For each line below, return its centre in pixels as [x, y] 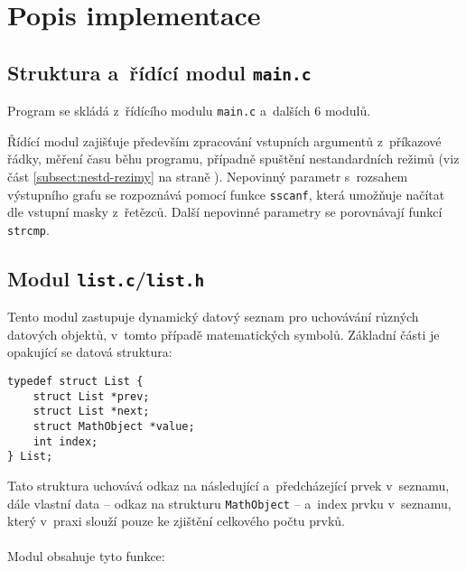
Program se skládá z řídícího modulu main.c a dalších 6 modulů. [189, 111]
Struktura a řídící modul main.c [159, 72]
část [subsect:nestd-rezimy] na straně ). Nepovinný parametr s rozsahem [208, 176]
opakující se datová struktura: [90, 352]
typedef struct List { [75, 382]
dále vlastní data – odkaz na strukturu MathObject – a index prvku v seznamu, [229, 503]
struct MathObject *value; [114, 427]
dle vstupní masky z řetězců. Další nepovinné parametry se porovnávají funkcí [225, 212]
